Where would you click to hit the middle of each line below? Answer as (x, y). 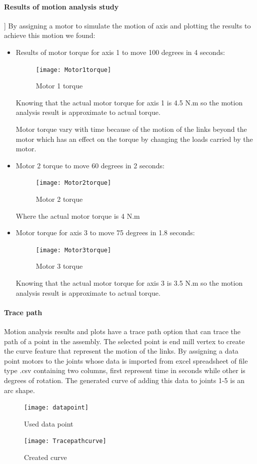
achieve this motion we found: (50, 35)
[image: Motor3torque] (73, 250)
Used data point (49, 423)
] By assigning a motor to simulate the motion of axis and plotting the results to (127, 25)
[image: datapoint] (56, 408)
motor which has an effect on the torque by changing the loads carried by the (134, 139)
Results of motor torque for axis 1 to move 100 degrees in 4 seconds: (120, 52)
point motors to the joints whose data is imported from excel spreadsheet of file (126, 360)
